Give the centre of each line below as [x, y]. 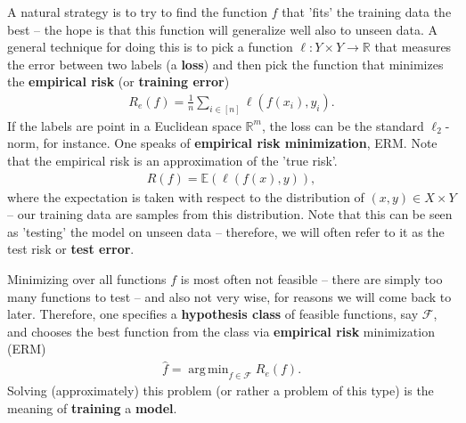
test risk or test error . [71, 249]
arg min [208, 370]
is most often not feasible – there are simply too [311, 279]
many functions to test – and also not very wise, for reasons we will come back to [229, 296]
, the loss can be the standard [343, 125]
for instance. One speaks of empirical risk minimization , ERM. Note [240, 143]
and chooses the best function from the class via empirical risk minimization [221, 331]
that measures [413, 47]
